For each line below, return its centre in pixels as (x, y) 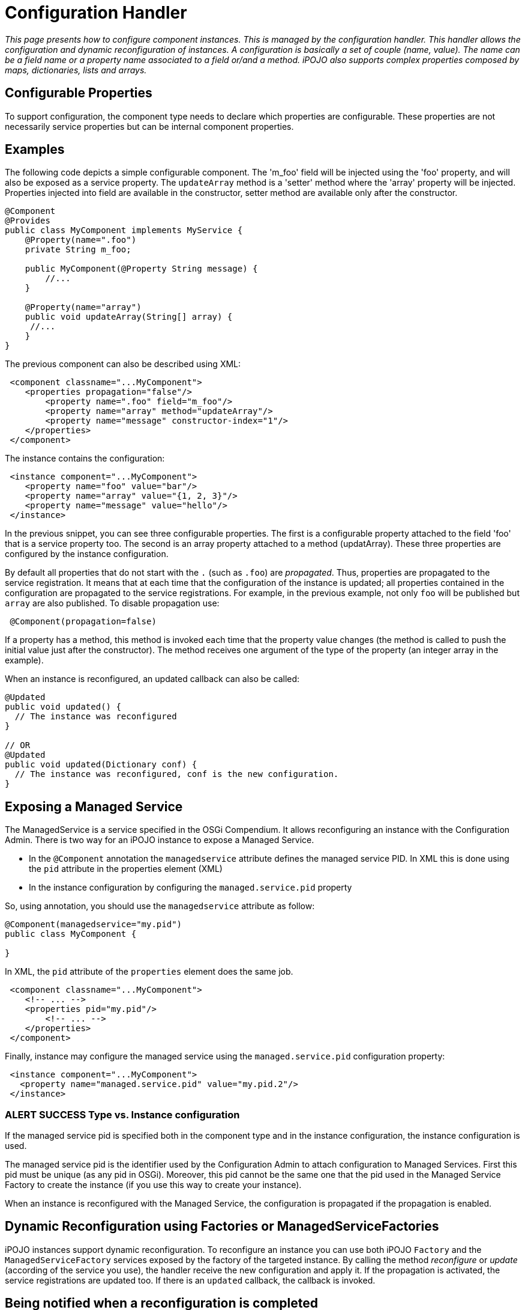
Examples (35, 150)
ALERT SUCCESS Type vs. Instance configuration (122, 1114)
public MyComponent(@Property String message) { (141, 269)
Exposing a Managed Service (94, 806)
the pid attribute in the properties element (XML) (126, 869)
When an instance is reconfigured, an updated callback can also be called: (152, 679)
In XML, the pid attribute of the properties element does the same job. (149, 972)
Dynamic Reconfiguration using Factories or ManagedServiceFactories (222, 1226)
